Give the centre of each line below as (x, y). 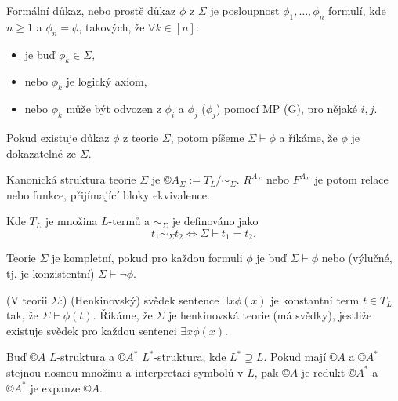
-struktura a (86, 357)
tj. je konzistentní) (51, 273)
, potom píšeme (207, 137)
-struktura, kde (190, 357)
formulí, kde (357, 10)
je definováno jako (215, 221)
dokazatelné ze (42, 153)
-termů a (129, 221)
